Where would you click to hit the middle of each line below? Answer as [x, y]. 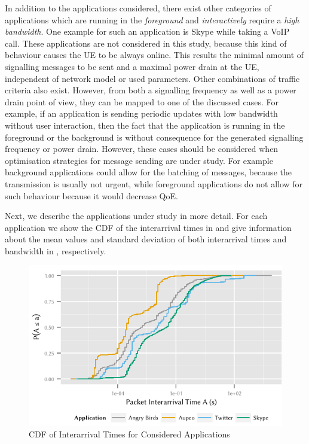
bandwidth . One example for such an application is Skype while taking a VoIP [147, 31]
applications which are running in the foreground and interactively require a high [152, 19]
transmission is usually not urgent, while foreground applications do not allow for [154, 183]
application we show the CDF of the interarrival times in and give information [148, 227]
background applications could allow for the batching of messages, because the [148, 172]
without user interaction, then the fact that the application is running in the [145, 125]
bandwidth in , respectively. [56, 250]
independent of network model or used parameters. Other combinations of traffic [152, 78]
